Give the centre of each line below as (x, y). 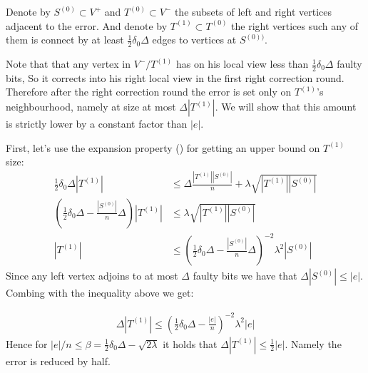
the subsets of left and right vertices (253, 11)
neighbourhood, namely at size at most (91, 107)
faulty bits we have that (245, 276)
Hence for (27, 343)
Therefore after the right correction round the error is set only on (149, 92)
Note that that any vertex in (68, 64)
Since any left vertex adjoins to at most (92, 276)
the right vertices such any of (295, 25)
